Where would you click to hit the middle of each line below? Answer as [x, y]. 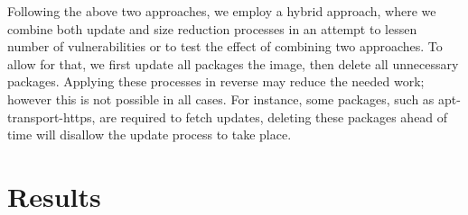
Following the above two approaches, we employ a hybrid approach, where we [222, 11]
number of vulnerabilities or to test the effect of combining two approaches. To [225, 46]
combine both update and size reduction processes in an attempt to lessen [212, 28]
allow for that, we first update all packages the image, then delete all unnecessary [233, 63]
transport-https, [51, 116]
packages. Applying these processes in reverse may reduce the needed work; [216, 81]
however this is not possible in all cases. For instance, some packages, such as [221, 99]
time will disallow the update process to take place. [150, 134]
